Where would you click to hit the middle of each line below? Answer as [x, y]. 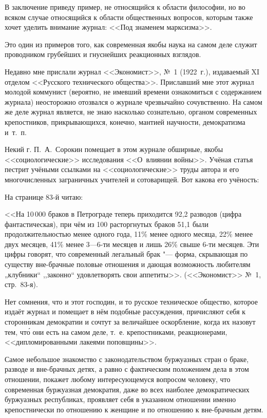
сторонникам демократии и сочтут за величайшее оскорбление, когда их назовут [130, 322]
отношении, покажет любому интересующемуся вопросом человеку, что [118, 379]
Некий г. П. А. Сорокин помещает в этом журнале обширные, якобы [114, 149]
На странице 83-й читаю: [44, 196]
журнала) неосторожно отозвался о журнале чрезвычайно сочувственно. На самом [133, 101]
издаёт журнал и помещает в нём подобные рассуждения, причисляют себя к [125, 311]
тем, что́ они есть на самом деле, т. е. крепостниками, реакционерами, [116, 331]
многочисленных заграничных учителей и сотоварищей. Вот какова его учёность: [132, 179]
